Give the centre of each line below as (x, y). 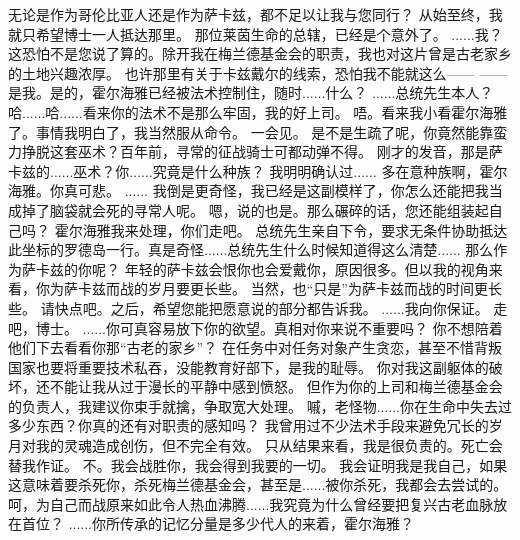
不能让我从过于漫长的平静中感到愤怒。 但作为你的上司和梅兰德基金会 (276, 386)
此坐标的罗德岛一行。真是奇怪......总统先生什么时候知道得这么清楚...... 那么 (251, 249)
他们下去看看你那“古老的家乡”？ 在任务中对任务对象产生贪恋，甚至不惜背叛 (255, 347)
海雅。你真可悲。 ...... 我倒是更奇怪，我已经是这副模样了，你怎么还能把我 (248, 190)
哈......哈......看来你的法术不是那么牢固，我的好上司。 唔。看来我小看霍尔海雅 (258, 111)
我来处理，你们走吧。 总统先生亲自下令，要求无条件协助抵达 (309, 229)
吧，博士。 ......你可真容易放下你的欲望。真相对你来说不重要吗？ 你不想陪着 (255, 327)
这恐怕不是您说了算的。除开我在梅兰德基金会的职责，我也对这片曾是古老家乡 (260, 53)
